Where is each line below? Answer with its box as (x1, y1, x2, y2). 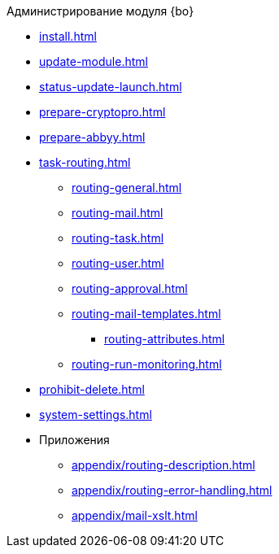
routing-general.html (72, 181, 182, 194)
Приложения (39, 433, 110, 447)
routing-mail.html (72, 206, 163, 220)
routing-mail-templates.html (72, 307, 221, 321)
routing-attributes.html (104, 332, 225, 346)
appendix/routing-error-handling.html (72, 483, 272, 497)
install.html (39, 29, 97, 43)
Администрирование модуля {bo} (7, 4, 194, 18)
